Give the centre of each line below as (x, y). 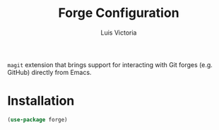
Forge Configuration (119, 13)
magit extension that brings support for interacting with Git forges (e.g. (110, 64)
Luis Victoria (119, 32)
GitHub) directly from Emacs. (49, 72)
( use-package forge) (38, 119)
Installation (41, 101)
